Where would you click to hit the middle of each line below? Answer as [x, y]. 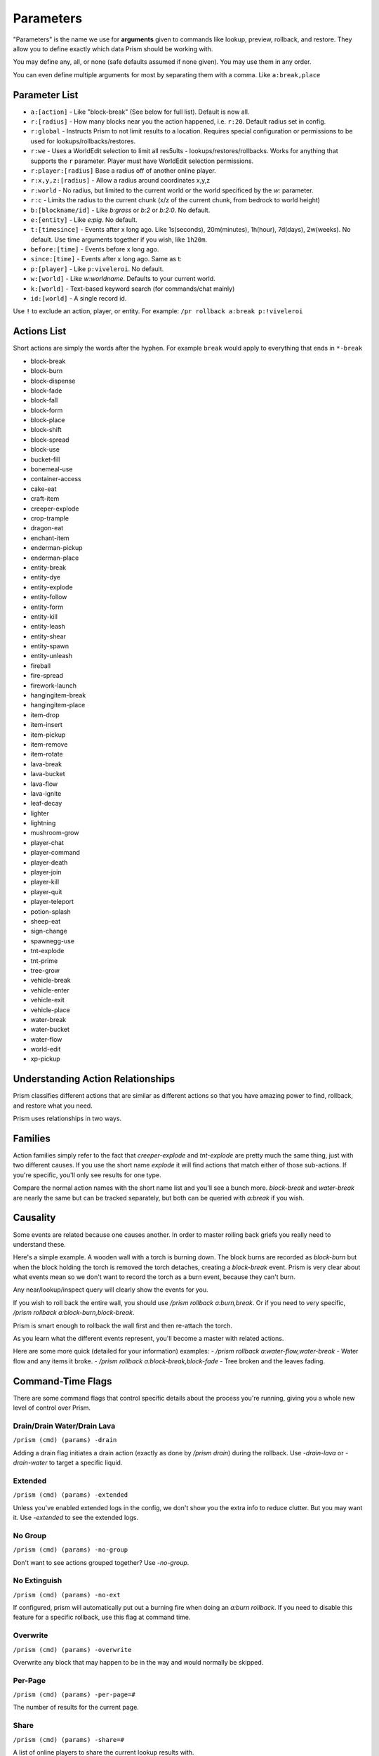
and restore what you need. [53, 1106]
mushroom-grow [55, 833]
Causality [34, 1218]
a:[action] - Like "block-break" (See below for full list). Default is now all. [140, 112]
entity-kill [44, 616]
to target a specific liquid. [86, 1463]
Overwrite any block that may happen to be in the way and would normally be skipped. [138, 1662]
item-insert [46, 725]
